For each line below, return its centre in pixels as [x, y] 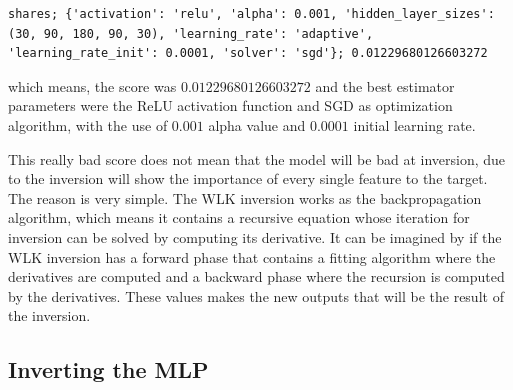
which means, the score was [92, 85]
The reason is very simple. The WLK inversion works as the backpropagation [245, 197]
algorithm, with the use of [88, 124]
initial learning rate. [414, 124]
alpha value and [257, 124]
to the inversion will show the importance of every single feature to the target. [248, 178]
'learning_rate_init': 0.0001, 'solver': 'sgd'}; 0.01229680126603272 [248, 53]
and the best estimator [385, 85]
